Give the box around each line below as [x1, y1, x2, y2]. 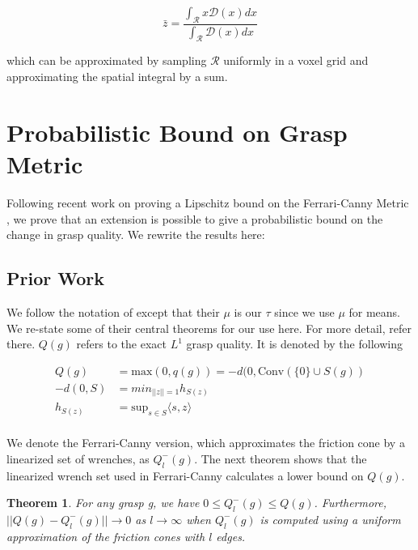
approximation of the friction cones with [6, 527, 205, 544]
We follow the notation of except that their [6, 303, 220, 320]
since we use [274, 303, 335, 320]
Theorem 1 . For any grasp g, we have [6, 494, 200, 511]
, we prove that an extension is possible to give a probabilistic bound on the [6, 210, 383, 227]
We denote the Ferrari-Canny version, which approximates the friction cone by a [6, 434, 405, 451]
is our [234, 303, 262, 320]
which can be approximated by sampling [6, 52, 207, 69]
